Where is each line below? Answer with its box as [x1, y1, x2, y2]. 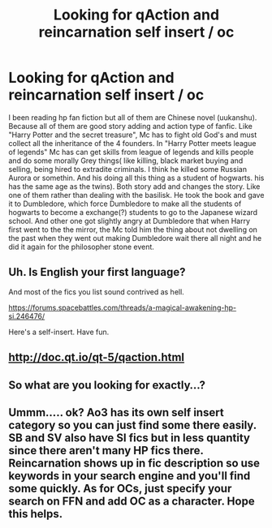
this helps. [8, 507, 63, 521]
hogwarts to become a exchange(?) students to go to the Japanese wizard [8, 207, 258, 217]
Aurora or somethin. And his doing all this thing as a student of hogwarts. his [8, 173, 265, 182]
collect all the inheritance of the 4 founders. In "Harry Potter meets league [8, 138, 257, 148]
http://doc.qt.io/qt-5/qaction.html [8, 350, 185, 364]
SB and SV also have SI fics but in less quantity [8, 431, 250, 444]
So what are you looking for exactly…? [8, 378, 205, 392]
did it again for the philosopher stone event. [8, 242, 154, 251]
